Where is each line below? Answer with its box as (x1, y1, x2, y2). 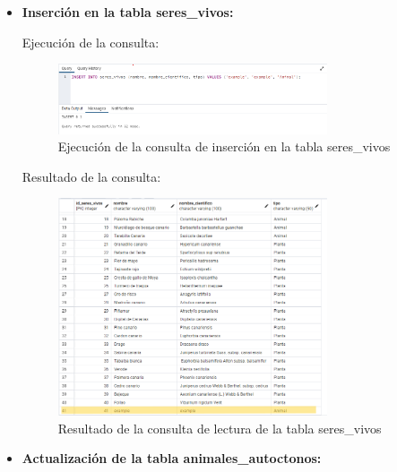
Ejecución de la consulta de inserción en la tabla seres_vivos (57, 137, 391, 156)
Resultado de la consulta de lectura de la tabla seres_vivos (57, 418, 382, 437)
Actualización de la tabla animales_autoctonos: (22, 449, 322, 468)
